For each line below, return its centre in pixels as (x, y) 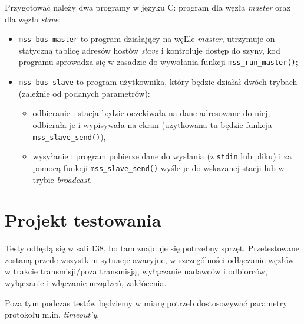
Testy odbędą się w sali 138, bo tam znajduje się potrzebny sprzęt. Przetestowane (152, 248)
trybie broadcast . (62, 179)
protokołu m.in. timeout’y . (52, 314)
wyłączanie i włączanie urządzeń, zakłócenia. (86, 283)
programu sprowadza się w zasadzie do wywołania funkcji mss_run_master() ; (158, 62)
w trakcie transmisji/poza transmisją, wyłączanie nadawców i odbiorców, (136, 271)
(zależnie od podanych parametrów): (84, 93)
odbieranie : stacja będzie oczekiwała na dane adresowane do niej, (151, 113)
